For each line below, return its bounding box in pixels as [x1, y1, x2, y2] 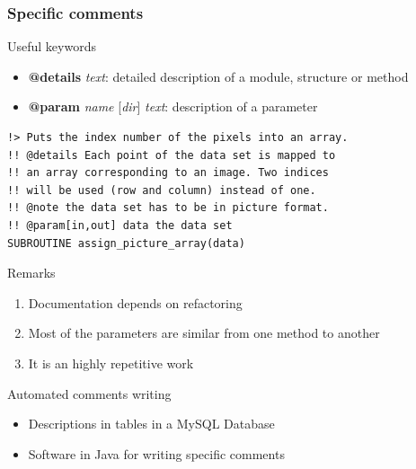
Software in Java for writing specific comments [28, 444, 285, 463]
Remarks [7, 263, 56, 282]
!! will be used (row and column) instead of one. [7, 183, 316, 197]
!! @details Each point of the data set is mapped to [7, 148, 336, 162]
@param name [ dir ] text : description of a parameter [28, 97, 318, 116]
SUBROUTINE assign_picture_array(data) [7, 236, 245, 250]
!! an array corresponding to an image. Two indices [7, 166, 329, 180]
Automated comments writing [7, 384, 172, 403]
